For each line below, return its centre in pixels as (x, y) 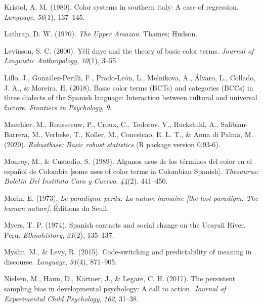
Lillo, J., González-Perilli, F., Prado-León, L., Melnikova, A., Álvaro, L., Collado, (130, 77)
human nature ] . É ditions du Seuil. (57, 208)
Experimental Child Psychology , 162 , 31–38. (71, 298)
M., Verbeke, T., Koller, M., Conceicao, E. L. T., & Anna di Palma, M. (143, 134)
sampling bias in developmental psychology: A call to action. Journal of (115, 289)
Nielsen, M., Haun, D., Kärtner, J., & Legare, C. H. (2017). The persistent (120, 278)
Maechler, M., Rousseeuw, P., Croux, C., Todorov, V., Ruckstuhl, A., (111, 124)
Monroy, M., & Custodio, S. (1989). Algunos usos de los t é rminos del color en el (128, 161)
